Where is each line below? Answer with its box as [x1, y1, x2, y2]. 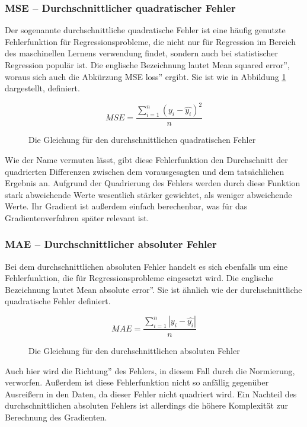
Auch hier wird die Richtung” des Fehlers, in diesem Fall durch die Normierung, [5, 364, 295, 377]
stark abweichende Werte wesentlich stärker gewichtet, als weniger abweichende [5, 188, 292, 200]
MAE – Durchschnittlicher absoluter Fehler [5, 237, 217, 251]
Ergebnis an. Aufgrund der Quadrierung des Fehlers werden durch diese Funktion [5, 177, 300, 189]
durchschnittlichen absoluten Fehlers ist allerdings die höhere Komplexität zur [5, 399, 288, 412]
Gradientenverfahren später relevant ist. [5, 211, 149, 224]
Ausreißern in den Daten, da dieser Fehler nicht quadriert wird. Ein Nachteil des [5, 387, 297, 400]
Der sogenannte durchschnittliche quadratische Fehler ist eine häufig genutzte [5, 24, 286, 36]
